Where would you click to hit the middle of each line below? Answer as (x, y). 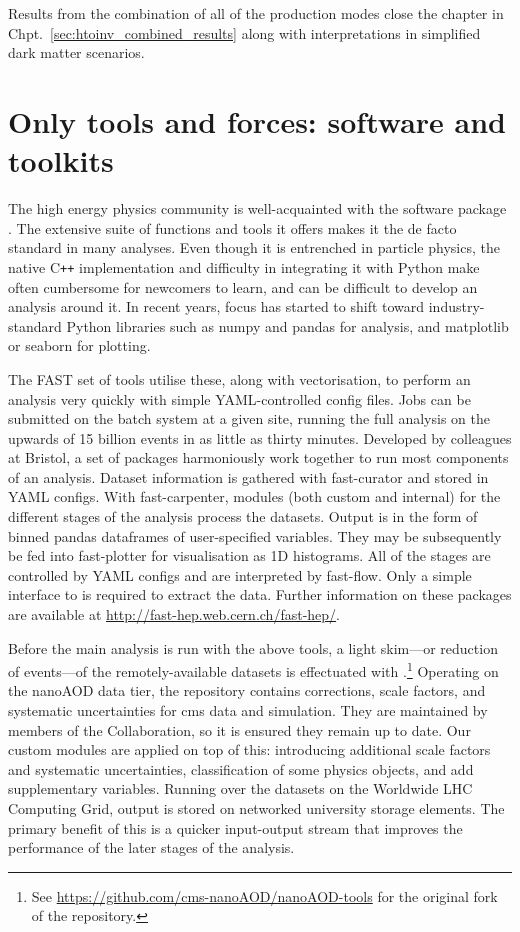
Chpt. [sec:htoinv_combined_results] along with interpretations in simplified (244, 32)
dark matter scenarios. (76, 52)
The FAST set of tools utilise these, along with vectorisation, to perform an (239, 378)
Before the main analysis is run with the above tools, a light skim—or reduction (253, 647)
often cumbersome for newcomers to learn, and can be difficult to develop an (243, 286)
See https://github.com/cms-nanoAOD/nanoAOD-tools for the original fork (264, 895)
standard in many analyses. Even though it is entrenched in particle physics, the (254, 247)
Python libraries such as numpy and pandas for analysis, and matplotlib (287, 325)
